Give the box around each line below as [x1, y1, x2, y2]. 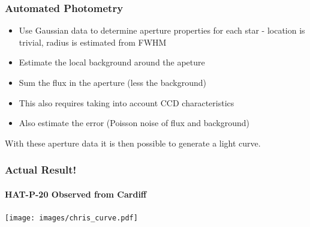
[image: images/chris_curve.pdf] [5, 214, 138, 223]
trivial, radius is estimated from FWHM [19, 35, 167, 48]
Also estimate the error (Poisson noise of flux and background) [19, 117, 249, 129]
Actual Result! [5, 162, 77, 177]
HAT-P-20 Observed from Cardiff [5, 187, 147, 200]
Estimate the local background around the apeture [19, 56, 205, 68]
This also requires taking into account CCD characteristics [19, 96, 234, 109]
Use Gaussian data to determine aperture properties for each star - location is [19, 24, 305, 37]
